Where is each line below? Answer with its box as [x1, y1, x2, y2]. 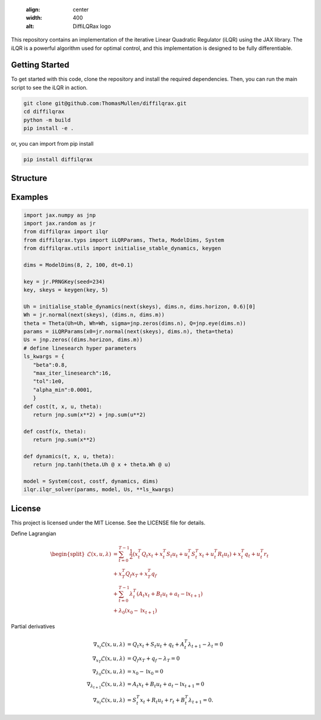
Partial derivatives [11, 622, 55, 630]
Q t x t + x [141, 551, 163, 559]
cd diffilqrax [23, 108, 65, 115]
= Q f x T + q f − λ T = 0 [127, 655, 180, 664]
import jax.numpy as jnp [23, 212, 96, 218]
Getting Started [11, 60, 70, 70]
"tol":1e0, [33, 378, 65, 385]
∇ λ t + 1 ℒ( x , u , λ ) [86, 681, 125, 690]
